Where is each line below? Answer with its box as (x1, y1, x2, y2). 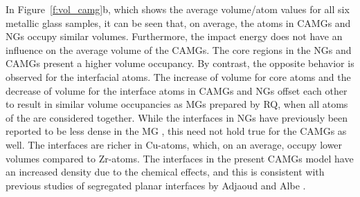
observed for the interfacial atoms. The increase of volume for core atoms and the (6, 69, 351, 84)
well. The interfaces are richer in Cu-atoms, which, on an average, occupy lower (6, 137, 343, 151)
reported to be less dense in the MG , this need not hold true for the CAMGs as (6, 124, 347, 138)
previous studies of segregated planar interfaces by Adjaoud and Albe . (6, 178, 306, 192)
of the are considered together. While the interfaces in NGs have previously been (6, 110, 348, 124)
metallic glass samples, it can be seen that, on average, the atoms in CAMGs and (6, 15, 351, 30)
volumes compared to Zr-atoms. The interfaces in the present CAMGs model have (6, 151, 354, 165)
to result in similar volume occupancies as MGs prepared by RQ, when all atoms (6, 97, 348, 111)
